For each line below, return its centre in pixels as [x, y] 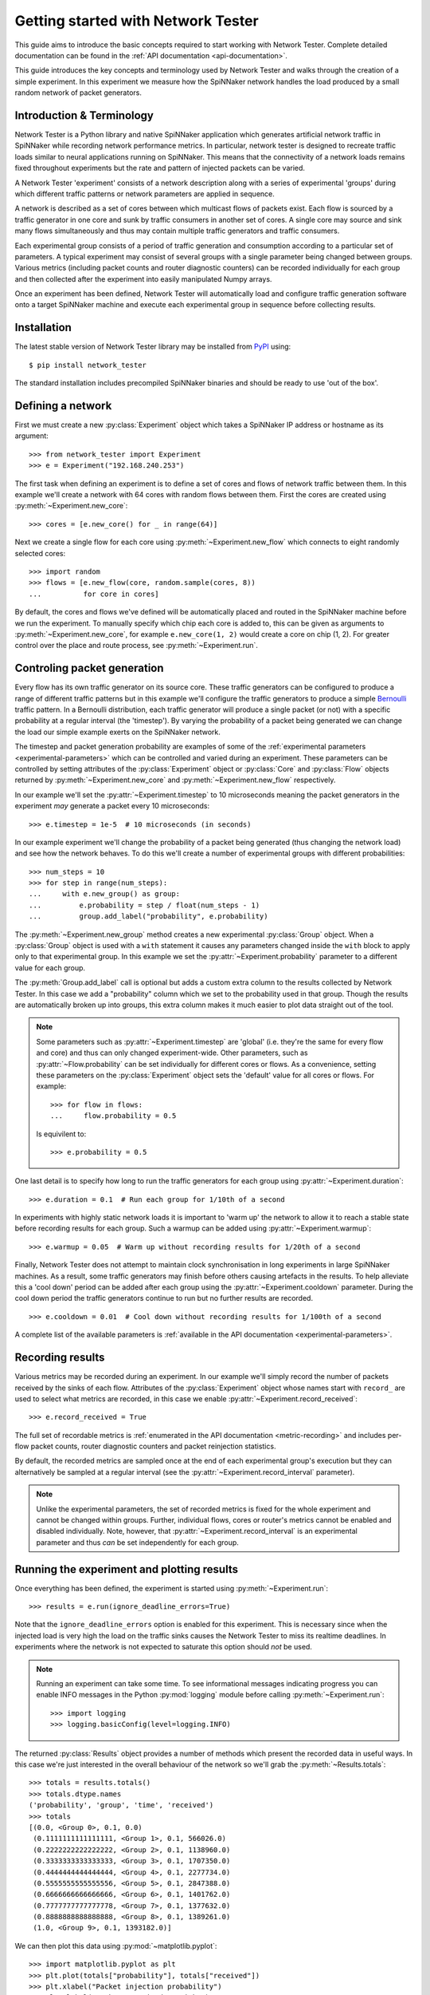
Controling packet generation [89, 668]
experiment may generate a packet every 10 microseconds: [112, 806]
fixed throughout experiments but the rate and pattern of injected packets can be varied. [160, 168]
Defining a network [63, 406]
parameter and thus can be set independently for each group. [137, 1542]
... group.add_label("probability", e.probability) [149, 917]
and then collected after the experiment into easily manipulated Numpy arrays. [143, 279]
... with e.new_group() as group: [105, 894]
